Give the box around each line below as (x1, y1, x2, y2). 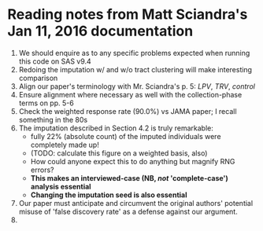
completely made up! (30, 140, 99, 149)
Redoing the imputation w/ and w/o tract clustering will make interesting (18, 64, 253, 74)
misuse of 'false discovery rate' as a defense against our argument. (18, 207, 238, 216)
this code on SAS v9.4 (18, 57, 91, 66)
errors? (30, 165, 54, 174)
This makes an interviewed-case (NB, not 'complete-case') (30, 173, 229, 182)
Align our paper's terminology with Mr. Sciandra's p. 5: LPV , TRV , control (18, 81, 255, 91)
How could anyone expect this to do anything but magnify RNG (30, 156, 235, 166)
